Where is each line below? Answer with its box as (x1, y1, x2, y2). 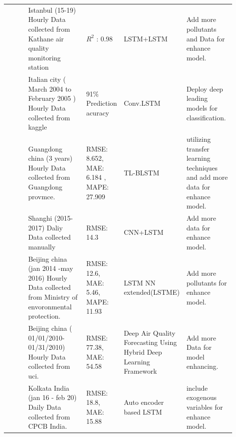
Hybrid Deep (124, 346, 162, 357)
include (186, 382, 208, 393)
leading (186, 93, 208, 103)
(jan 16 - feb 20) (28, 392, 77, 402)
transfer (186, 143, 210, 153)
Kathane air (28, 33, 64, 43)
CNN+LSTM (124, 227, 163, 237)
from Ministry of (28, 291, 78, 302)
